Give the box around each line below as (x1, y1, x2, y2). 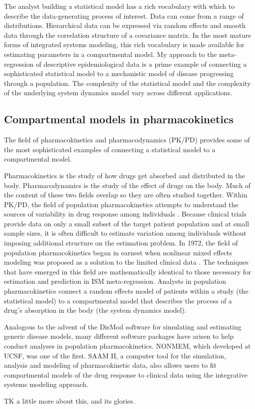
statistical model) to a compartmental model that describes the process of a (4, 295, 232, 305)
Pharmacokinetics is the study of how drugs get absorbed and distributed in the (4, 170, 245, 180)
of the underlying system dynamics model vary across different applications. (4, 87, 232, 98)
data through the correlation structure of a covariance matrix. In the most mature (4, 29, 252, 40)
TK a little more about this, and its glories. (4, 395, 135, 406)
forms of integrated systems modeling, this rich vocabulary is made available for (4, 39, 245, 50)
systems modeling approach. (4, 379, 88, 389)
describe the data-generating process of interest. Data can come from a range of (4, 10, 244, 21)
